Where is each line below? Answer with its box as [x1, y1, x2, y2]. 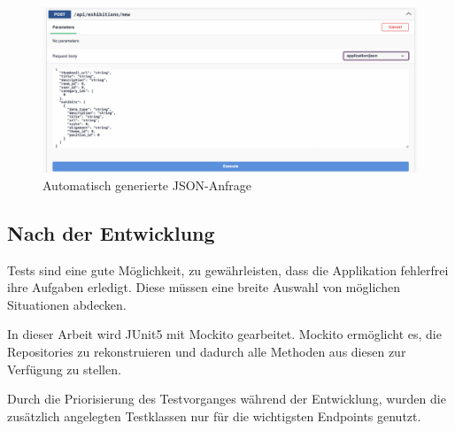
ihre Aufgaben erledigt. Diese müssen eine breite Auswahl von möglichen [7, 278, 400, 296]
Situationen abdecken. [7, 295, 127, 313]
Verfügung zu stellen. [7, 359, 121, 378]
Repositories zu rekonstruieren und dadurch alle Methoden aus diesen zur [7, 342, 406, 360]
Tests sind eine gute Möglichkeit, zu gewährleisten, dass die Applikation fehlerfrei [7, 260, 449, 279]
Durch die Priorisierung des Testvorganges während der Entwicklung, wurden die [7, 389, 446, 408]
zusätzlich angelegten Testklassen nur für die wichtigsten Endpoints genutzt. [7, 406, 421, 425]
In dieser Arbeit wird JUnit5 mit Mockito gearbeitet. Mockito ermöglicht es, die [7, 325, 442, 343]
